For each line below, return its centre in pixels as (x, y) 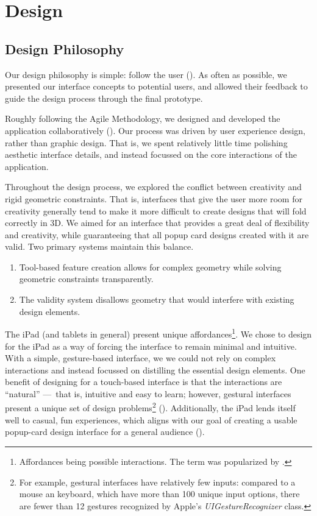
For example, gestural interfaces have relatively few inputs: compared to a (157, 482)
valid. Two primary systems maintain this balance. (99, 246)
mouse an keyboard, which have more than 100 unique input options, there (159, 494)
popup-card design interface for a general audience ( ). (105, 432)
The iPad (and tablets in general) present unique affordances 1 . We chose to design (158, 333)
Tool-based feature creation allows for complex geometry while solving (150, 267)
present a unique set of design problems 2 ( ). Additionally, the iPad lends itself (150, 407)
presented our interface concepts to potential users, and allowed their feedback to (156, 86)
